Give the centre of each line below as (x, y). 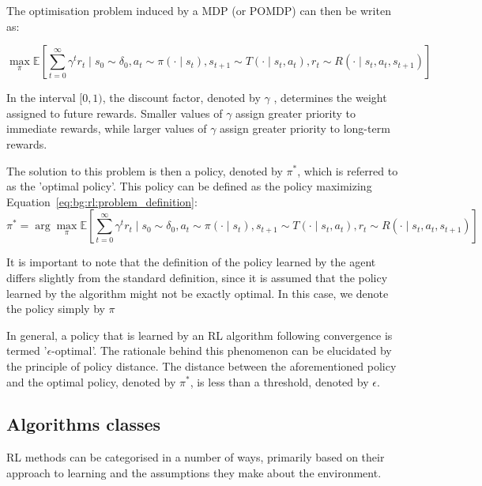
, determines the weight (330, 98)
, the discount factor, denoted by (181, 98)
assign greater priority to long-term (305, 128)
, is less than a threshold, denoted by (279, 381)
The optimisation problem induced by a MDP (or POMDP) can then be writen (199, 10)
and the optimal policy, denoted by (91, 381)
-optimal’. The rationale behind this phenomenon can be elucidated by (222, 350)
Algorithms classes (84, 424)
